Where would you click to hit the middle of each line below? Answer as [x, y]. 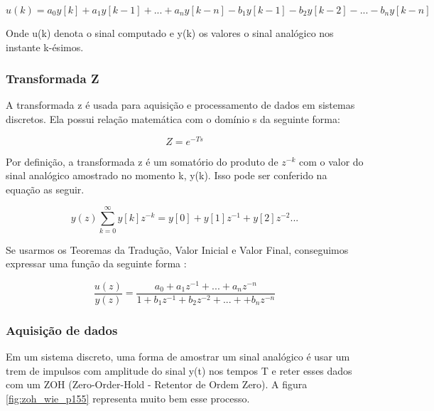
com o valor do [331, 161]
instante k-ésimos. [45, 47]
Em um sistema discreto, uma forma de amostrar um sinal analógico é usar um [178, 357]
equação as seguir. [45, 189]
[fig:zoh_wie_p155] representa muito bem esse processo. [128, 398]
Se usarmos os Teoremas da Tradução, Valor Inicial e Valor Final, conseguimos [177, 249]
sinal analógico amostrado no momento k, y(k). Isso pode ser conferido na [167, 175]
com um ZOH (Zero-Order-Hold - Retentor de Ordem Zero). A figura [157, 384]
